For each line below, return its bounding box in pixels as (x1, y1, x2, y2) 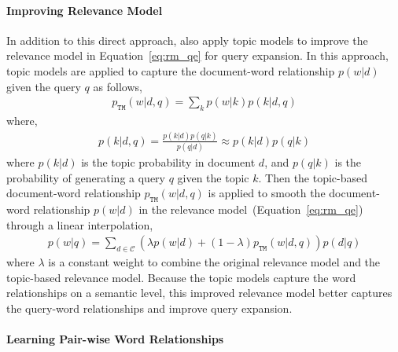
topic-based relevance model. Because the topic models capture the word (6, 269, 356, 285)
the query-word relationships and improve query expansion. (6, 300, 293, 317)
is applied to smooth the (208, 185, 326, 201)
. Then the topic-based (258, 169, 368, 185)
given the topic (177, 169, 249, 185)
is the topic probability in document (81, 154, 256, 170)
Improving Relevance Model (6, 2, 163, 18)
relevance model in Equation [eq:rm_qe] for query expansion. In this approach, (6, 47, 389, 64)
